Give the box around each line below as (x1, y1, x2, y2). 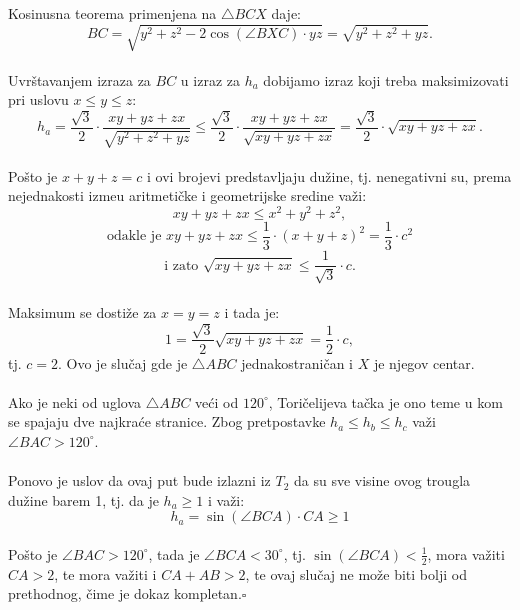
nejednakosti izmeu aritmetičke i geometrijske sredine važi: (8, 185, 367, 206)
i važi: (207, 489, 245, 510)
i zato (164, 258, 199, 273)
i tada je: (224, 302, 280, 323)
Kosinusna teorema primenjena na (8, 3, 217, 23)
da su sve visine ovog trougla (293, 470, 471, 491)
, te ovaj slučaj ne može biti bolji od (245, 563, 467, 584)
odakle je (106, 229, 162, 244)
